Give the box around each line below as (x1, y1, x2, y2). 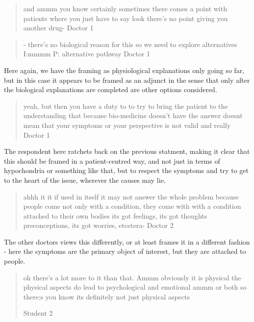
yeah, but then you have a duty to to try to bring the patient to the (23, 100, 228, 111)
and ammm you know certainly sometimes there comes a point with (23, 3, 227, 13)
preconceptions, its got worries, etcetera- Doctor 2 (23, 220, 174, 230)
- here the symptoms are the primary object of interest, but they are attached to (4, 246, 246, 256)
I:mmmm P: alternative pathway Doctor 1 (23, 49, 151, 59)
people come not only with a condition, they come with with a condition (23, 201, 241, 211)
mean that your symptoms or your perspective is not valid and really (23, 120, 231, 130)
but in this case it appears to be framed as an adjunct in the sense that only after (4, 74, 250, 85)
